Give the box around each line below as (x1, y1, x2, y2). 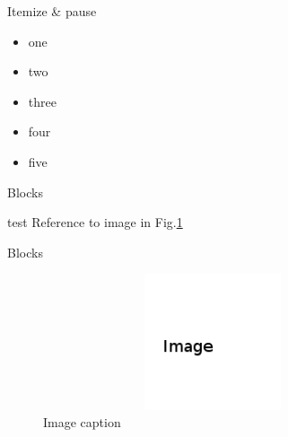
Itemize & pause (7, 2, 97, 20)
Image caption (43, 413, 121, 432)
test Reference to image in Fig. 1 (7, 213, 183, 232)
